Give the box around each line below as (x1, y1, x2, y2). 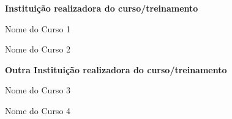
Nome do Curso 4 (5, 104, 71, 117)
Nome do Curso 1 (5, 22, 71, 35)
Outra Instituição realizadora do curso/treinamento (5, 63, 227, 76)
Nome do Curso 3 (5, 84, 71, 96)
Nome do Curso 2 (5, 43, 71, 56)
